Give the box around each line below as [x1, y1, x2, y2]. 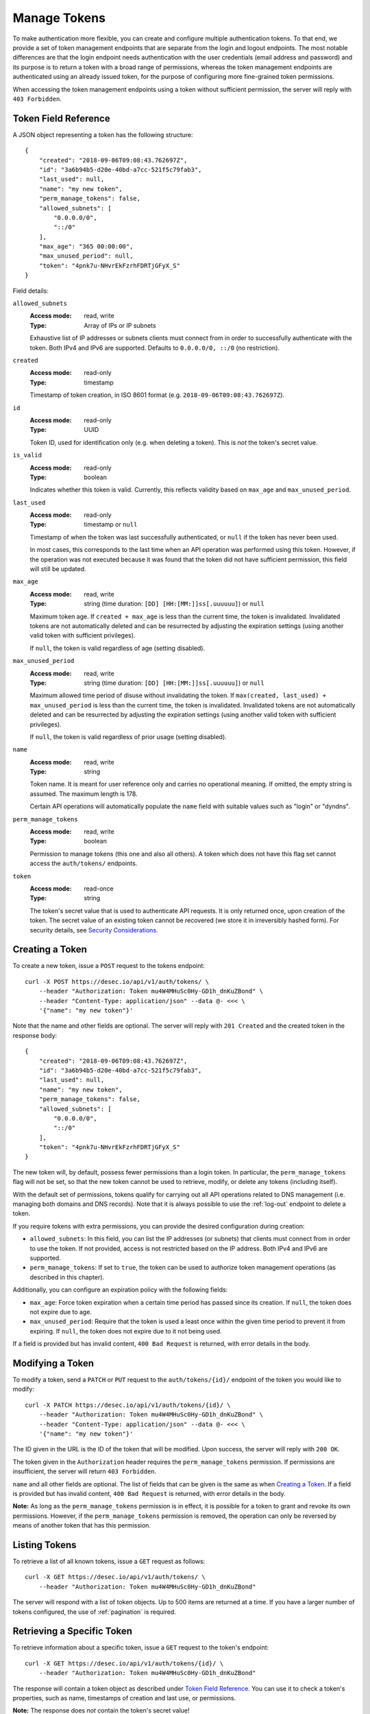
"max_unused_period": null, [38, 252, 134, 260]
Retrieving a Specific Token [12, 1626, 133, 1637]
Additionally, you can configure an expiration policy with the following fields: [12, 1285, 228, 1294]
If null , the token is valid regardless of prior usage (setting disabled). [29, 732, 227, 740]
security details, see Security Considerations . [29, 926, 158, 934]
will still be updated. [29, 565, 86, 573]
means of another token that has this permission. [12, 1521, 151, 1530]
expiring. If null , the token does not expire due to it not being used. [29, 1327, 222, 1335]
